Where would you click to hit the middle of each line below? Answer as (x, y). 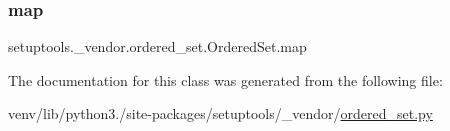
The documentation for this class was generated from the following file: (225, 79)
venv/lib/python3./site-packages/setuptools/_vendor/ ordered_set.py (220, 113)
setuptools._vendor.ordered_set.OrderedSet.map (157, 46)
